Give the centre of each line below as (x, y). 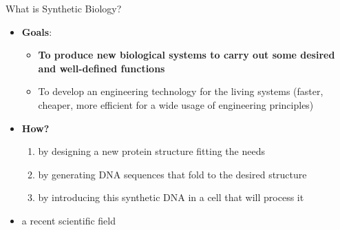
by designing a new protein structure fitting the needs (151, 151)
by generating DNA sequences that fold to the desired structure (172, 174)
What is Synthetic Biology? (64, 8)
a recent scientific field (69, 220)
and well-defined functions (102, 68)
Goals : (37, 31)
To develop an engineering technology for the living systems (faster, (181, 91)
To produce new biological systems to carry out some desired (187, 55)
